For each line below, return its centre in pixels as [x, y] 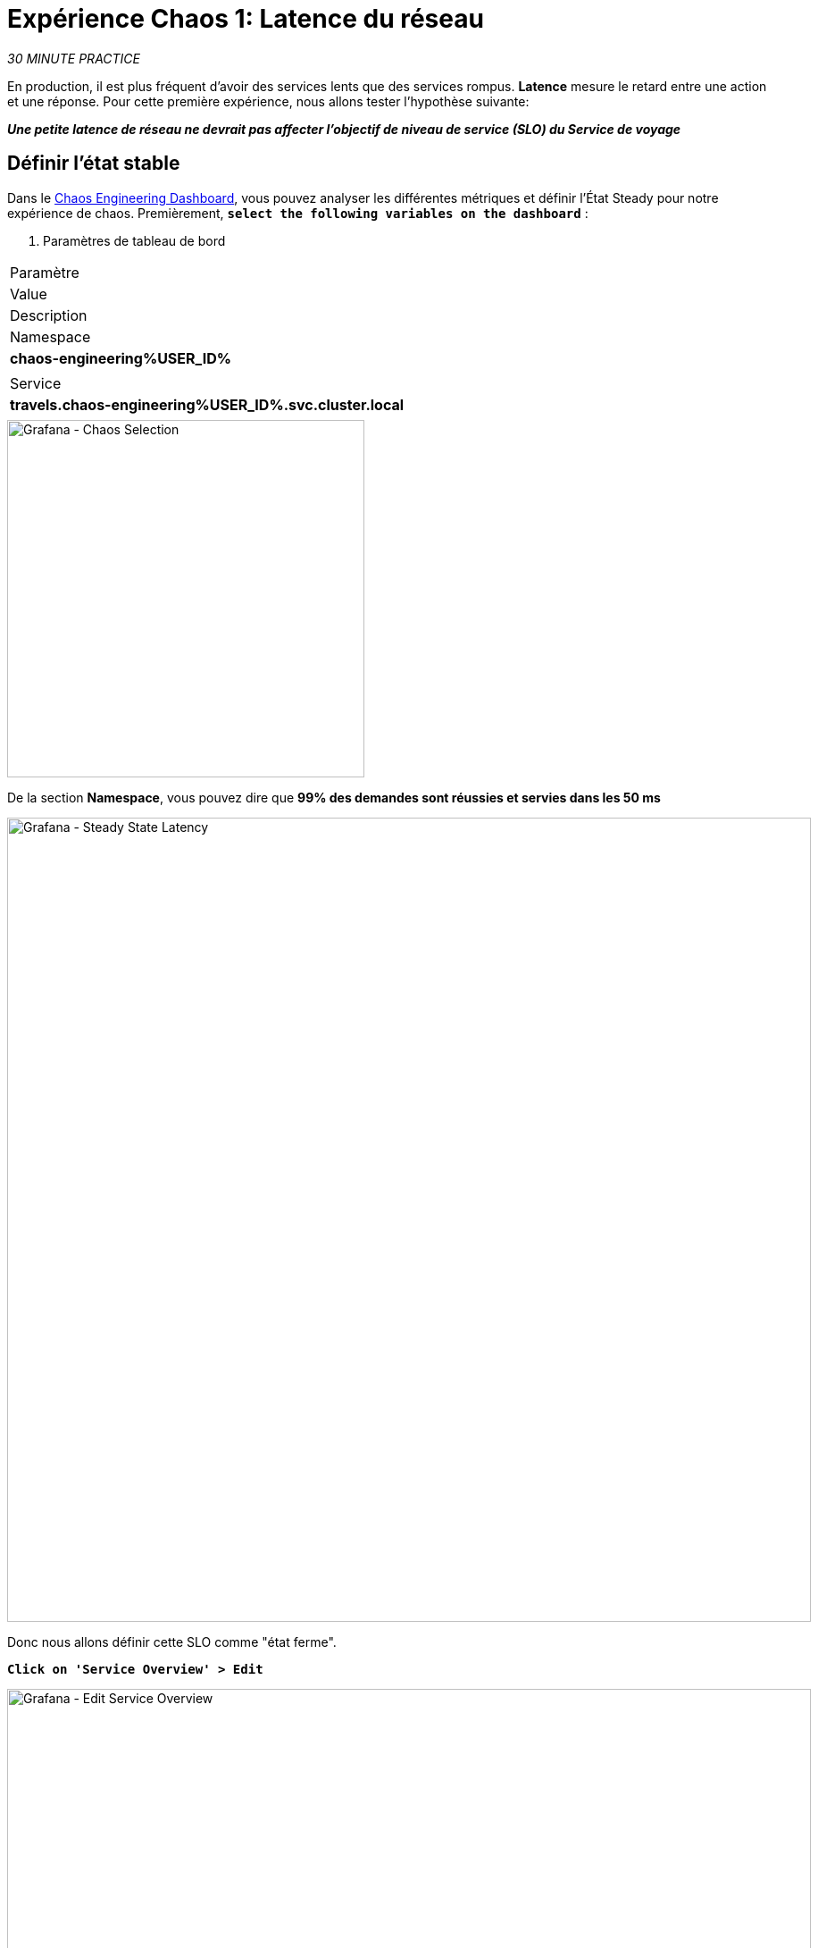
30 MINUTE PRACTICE [74, 58]
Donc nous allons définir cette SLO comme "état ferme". [172, 1642]
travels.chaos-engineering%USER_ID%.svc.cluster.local [207, 404]
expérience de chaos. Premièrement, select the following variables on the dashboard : [298, 213]
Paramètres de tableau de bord [134, 240]
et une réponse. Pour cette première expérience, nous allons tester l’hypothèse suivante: [268, 101]
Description [49, 315]
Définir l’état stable [94, 164]
